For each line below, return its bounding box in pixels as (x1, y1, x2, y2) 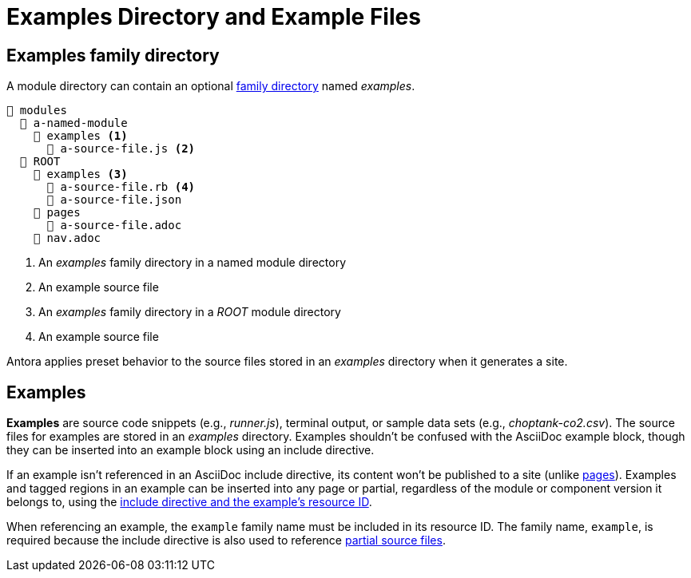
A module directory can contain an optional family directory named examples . (6, 79, 415, 93)
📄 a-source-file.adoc (46, 219, 182, 232)
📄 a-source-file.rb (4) (46, 180, 196, 194)
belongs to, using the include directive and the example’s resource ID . (6, 495, 372, 509)
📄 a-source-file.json (46, 193, 182, 207)
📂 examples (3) (33, 168, 128, 181)
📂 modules (6, 104, 67, 117)
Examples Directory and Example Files (6, 3, 421, 30)
